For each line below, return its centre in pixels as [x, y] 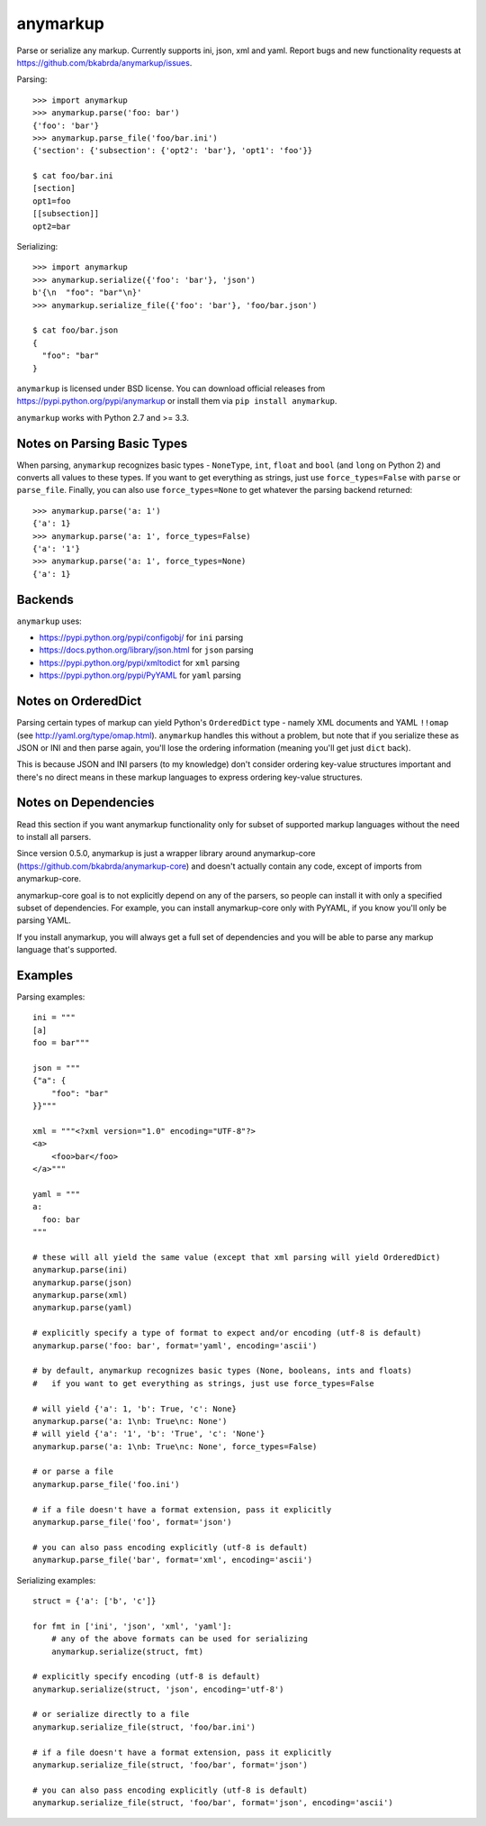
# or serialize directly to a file [111, 1714]
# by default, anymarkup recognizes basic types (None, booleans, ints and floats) [223, 1371]
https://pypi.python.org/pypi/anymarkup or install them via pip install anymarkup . [177, 401]
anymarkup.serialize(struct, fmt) [127, 1651]
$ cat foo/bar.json [76, 330]
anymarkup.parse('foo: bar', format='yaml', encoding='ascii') [175, 1346]
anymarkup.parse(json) [83, 1283]
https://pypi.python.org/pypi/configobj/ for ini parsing [141, 638]
